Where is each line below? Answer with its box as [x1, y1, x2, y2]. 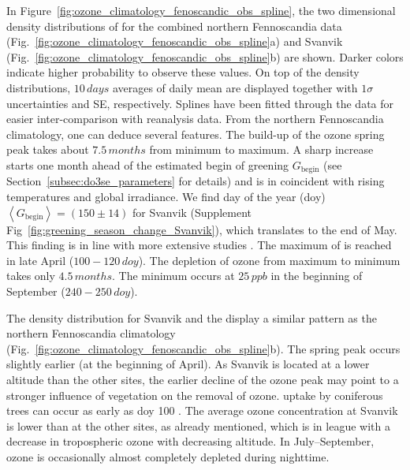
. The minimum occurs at [112, 267, 235, 284]
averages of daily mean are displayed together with [112, 79, 358, 95]
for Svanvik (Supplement [132, 203, 252, 220]
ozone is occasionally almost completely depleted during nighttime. [6, 448, 330, 464]
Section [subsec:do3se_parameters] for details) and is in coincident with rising [6, 173, 385, 189]
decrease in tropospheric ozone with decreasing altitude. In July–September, [6, 433, 375, 449]
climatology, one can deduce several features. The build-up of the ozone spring [6, 125, 385, 142]
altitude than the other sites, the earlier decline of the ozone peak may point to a [6, 371, 399, 387]
